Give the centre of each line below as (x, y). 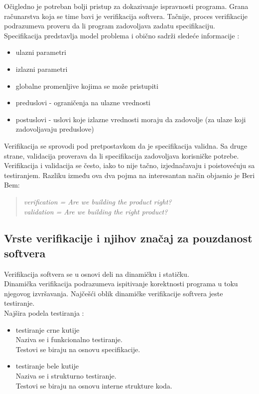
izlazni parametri (42, 69)
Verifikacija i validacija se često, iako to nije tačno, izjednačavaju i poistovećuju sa (129, 165)
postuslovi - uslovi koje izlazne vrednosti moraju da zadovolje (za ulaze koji (131, 119)
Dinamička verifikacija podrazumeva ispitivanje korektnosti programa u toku (121, 284)
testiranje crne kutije (48, 329)
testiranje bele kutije (47, 366)
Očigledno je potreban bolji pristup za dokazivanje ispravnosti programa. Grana (126, 6)
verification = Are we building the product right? (98, 201)
